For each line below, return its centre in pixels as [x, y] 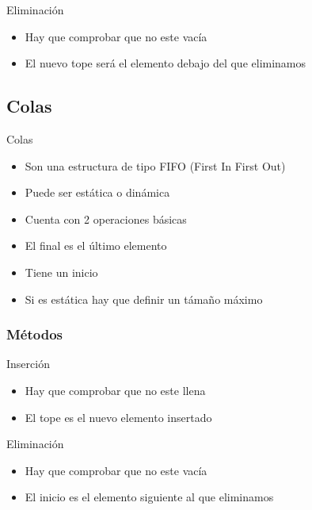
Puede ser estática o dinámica [97, 192]
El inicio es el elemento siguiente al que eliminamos [149, 497]
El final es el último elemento [96, 245]
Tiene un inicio [61, 272]
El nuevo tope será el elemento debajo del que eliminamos [166, 63]
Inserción [28, 364]
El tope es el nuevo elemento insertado [118, 417]
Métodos [35, 334]
